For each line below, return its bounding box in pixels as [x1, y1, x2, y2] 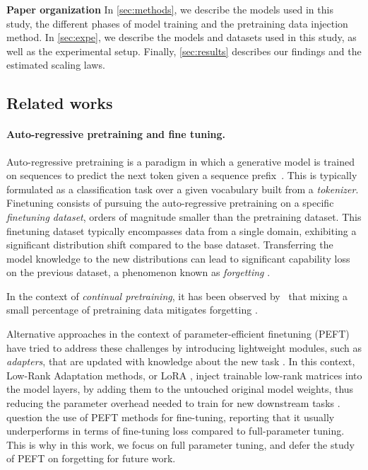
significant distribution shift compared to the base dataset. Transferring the [6, 237, 333, 252]
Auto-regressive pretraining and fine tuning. [6, 127, 226, 142]
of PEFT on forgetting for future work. [6, 451, 176, 466]
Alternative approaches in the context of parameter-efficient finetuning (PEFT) [6, 326, 350, 341]
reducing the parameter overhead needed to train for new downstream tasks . [6, 396, 340, 411]
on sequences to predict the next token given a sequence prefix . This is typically [6, 168, 357, 183]
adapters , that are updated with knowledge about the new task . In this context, [6, 354, 355, 369]
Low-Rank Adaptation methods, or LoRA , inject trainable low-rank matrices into [6, 367, 362, 382]
